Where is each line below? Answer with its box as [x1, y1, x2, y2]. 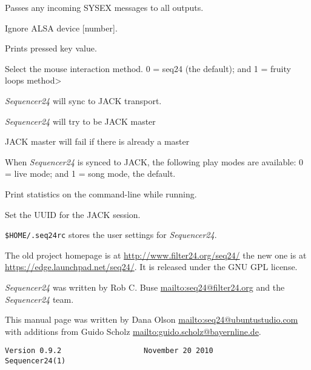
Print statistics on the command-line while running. [5, 187, 197, 200]
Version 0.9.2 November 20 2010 [5, 346, 213, 355]
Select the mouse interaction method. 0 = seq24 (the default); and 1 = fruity [5, 62, 291, 74]
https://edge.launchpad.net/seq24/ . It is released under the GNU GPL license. [5, 260, 298, 273]
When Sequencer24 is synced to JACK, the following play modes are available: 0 [5, 155, 303, 168]
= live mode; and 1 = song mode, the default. [5, 167, 176, 180]
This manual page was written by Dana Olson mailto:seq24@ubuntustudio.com [5, 313, 298, 326]
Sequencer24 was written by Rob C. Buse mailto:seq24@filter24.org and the [5, 280, 285, 293]
